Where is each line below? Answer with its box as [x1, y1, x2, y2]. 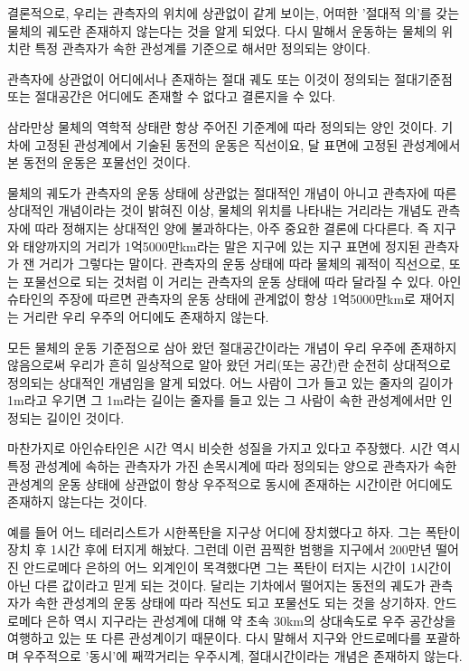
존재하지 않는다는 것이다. [7, 492, 147, 511]
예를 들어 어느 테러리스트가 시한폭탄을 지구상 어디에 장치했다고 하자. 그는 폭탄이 [7, 522, 461, 541]
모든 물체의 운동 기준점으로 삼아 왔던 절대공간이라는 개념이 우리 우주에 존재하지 [7, 337, 457, 356]
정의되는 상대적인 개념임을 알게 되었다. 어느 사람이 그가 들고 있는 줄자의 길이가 [7, 373, 454, 392]
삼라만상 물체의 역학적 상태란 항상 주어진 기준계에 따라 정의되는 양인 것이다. [7, 117, 437, 136]
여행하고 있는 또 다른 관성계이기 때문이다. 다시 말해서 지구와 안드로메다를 [7, 628, 422, 647]
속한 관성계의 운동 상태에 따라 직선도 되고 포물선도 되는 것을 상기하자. [34, 593, 430, 612]
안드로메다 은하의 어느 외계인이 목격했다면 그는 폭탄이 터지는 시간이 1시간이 [23, 558, 452, 577]
